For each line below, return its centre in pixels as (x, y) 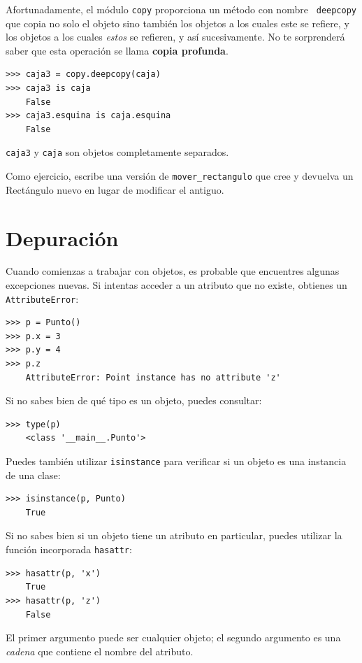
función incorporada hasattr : (69, 549)
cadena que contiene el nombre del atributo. (100, 651)
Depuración (62, 237)
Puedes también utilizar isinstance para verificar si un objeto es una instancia (176, 461)
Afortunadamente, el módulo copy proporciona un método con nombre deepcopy (181, 9)
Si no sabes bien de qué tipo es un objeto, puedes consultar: (134, 400)
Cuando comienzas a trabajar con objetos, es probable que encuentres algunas (173, 271)
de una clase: (33, 475)
